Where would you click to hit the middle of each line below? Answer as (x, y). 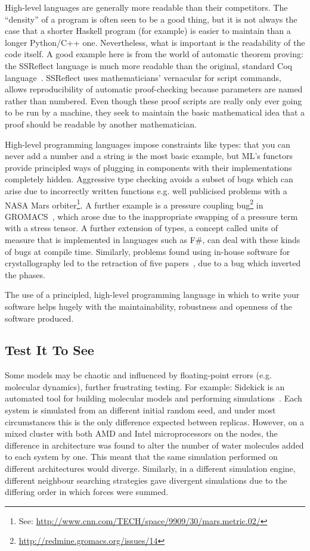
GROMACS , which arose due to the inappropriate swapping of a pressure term (151, 216)
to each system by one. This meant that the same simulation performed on (141, 457)
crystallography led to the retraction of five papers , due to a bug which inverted (153, 263)
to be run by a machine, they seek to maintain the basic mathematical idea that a (155, 112)
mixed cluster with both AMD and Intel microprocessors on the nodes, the (141, 433)
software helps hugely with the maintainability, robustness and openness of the (148, 306)
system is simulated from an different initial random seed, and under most (140, 410)
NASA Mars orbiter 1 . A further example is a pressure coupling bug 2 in (134, 204)
